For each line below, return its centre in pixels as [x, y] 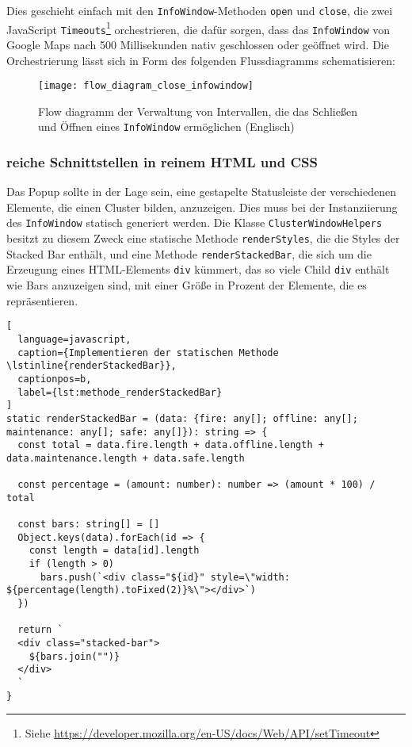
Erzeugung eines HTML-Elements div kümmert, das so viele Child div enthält [198, 269]
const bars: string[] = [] [89, 525]
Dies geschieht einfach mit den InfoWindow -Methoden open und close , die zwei [200, 10]
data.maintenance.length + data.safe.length [126, 458]
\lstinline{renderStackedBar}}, [92, 366]
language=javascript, [74, 339]
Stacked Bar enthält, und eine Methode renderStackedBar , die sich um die [189, 253]
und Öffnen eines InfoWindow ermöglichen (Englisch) [166, 126]
